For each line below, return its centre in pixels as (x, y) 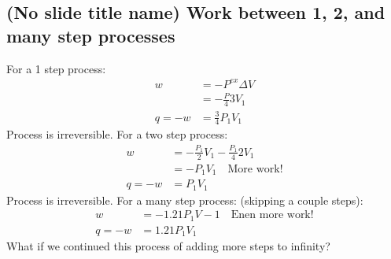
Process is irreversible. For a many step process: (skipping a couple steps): (185, 200)
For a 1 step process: (56, 68)
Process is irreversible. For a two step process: (117, 134)
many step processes (91, 35)
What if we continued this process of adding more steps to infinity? (168, 246)
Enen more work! (272, 215)
